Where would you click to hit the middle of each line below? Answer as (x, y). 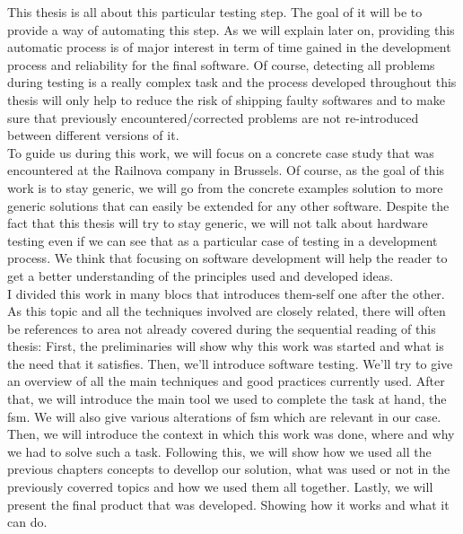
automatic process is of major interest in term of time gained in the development (229, 47)
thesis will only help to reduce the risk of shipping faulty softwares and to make (226, 99)
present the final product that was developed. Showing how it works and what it (228, 504)
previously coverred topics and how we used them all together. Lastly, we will (220, 487)
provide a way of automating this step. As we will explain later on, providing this (231, 29)
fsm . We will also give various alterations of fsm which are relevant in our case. (224, 416)
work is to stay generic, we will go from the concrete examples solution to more (225, 187)
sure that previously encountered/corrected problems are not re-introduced (213, 117)
